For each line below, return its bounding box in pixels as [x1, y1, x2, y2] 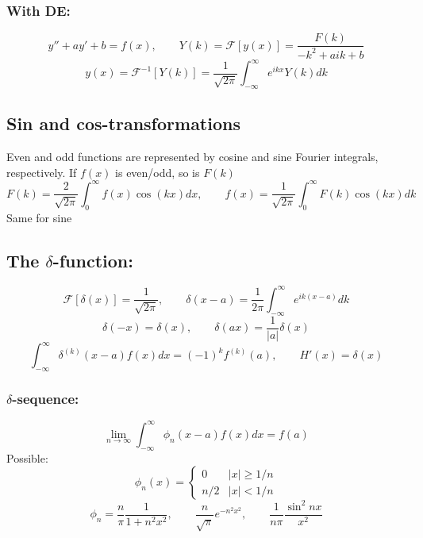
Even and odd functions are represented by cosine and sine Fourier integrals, [6, 148, 379, 165]
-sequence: [12, 388, 79, 408]
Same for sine [6, 209, 72, 225]
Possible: [6, 449, 48, 466]
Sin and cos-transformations [6, 111, 240, 136]
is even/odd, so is [115, 163, 200, 180]
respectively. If [6, 163, 77, 180]
